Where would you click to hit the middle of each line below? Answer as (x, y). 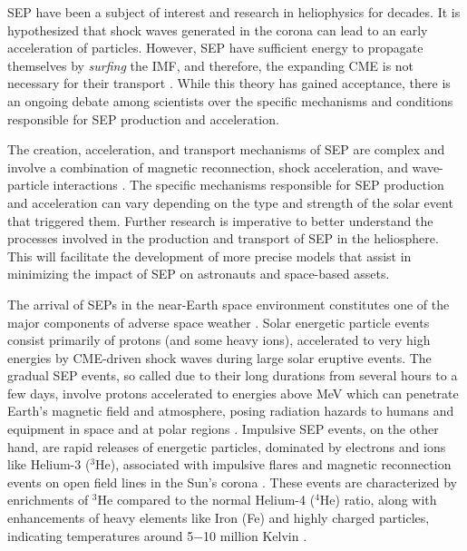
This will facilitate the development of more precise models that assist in (209, 256)
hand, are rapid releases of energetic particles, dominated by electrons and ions (227, 446)
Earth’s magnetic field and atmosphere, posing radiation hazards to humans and (231, 411)
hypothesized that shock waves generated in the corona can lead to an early (218, 30)
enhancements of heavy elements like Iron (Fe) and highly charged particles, (219, 518)
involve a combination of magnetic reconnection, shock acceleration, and (208, 167)
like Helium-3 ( (49, 464)
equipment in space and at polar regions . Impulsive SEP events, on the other (223, 429)
